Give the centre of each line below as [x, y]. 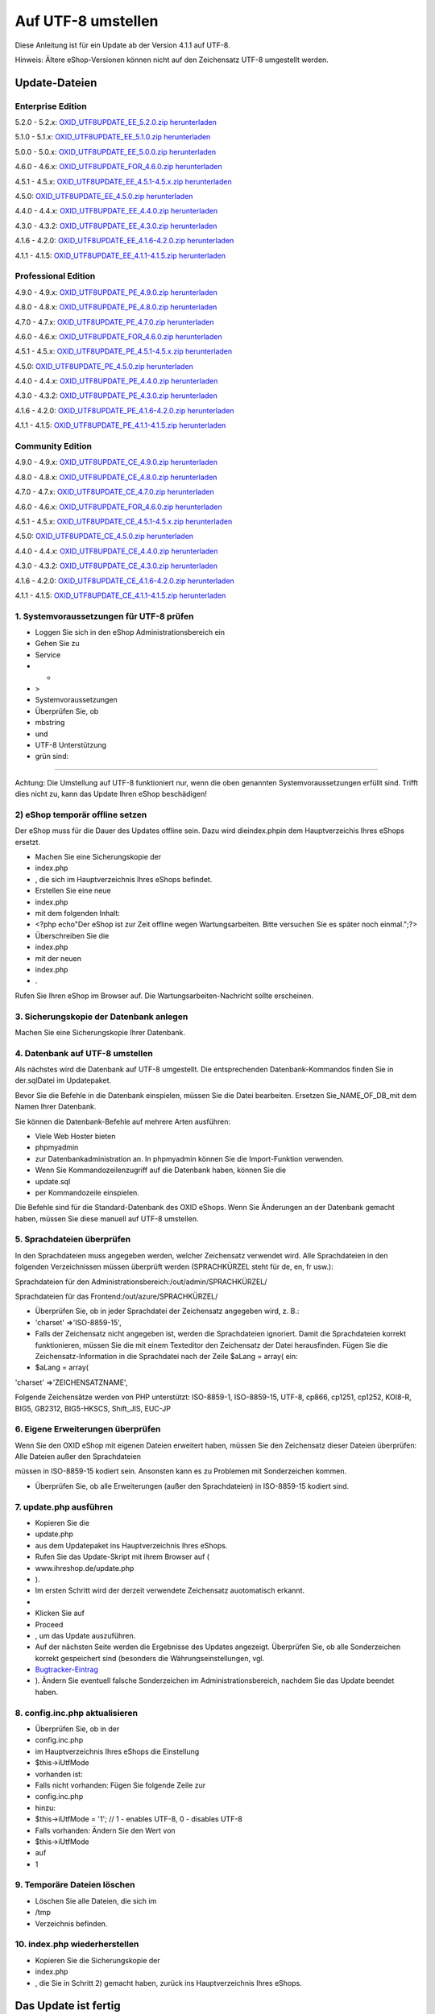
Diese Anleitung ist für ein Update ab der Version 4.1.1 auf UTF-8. [122, 45]
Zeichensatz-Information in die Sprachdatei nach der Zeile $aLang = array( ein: [166, 1356]
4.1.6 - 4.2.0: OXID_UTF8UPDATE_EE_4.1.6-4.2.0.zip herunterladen [124, 241]
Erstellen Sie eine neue [73, 891]
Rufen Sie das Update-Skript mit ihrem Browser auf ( [122, 1557]
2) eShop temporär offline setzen [81, 814]
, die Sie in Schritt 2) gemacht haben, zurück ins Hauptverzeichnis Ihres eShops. [168, 1983]
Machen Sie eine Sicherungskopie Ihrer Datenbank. [100, 1032]
